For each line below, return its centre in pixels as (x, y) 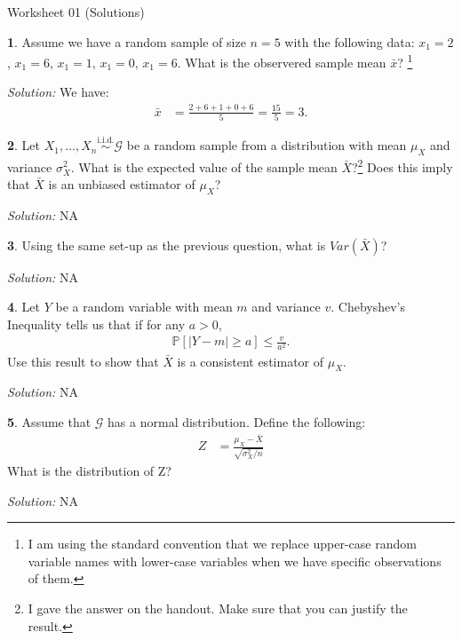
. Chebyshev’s (368, 307)
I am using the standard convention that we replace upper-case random (222, 544)
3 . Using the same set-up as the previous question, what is (167, 245)
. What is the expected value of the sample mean (204, 166)
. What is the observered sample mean (282, 62)
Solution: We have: (58, 92)
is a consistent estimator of (251, 361)
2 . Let (24, 145)
